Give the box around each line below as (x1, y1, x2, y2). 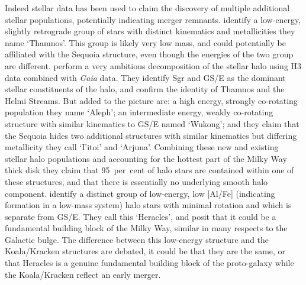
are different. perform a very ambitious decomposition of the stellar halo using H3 (5, 59, 302, 72)
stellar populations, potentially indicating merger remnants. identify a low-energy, (5, 13, 301, 25)
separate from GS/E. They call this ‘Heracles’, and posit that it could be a (5, 210, 276, 222)
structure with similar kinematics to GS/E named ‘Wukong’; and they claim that (5, 117, 299, 129)
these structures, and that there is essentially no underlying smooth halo (5, 175, 268, 187)
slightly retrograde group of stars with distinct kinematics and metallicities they (5, 25, 295, 37)
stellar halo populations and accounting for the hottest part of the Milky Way (5, 152, 287, 164)
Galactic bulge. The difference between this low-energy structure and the (5, 233, 269, 245)
